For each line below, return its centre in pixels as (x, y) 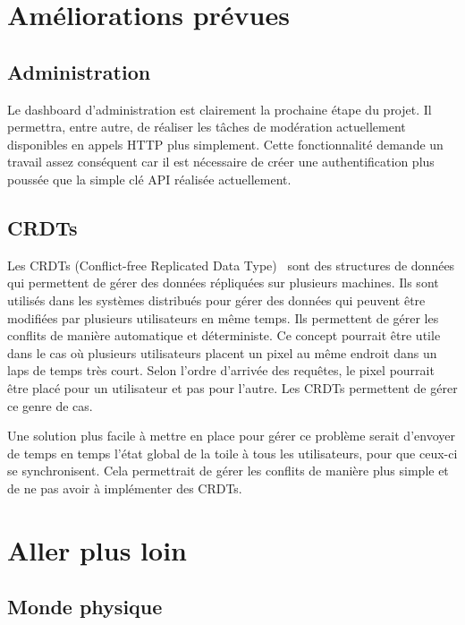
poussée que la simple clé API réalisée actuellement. (149, 179)
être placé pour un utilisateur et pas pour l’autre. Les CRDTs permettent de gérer (232, 387)
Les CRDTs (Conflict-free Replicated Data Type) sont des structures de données (231, 265)
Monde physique (85, 607)
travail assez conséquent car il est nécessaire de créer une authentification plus (221, 162)
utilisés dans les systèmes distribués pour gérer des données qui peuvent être (216, 300)
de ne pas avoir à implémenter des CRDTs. (125, 488)
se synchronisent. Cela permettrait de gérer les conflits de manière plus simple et (228, 471)
